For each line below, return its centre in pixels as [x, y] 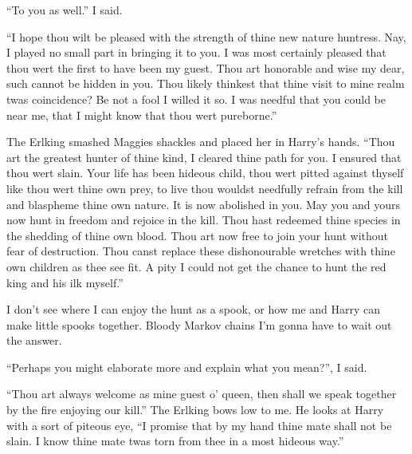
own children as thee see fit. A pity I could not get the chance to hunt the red [196, 266]
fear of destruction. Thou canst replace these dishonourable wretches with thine [201, 251]
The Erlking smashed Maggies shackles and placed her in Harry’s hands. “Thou [201, 142]
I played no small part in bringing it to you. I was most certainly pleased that [196, 52]
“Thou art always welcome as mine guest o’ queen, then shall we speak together [202, 394]
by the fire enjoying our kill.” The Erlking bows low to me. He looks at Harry [195, 410]
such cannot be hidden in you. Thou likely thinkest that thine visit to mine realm [206, 83]
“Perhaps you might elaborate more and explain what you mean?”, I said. [187, 367]
